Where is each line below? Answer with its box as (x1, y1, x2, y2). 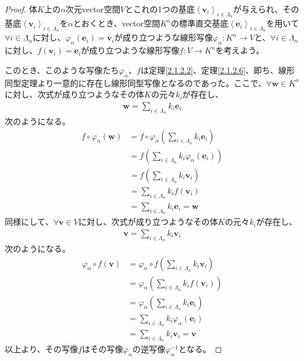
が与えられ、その (233, 3, 299, 15)
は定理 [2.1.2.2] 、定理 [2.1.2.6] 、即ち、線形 (141, 63, 295, 76)
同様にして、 (5, 215, 53, 228)
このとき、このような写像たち (5, 63, 119, 76)
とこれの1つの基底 (125, 3, 195, 15)
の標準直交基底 (170, 17, 228, 29)
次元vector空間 (65, 3, 121, 15)
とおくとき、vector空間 (73, 17, 160, 29)
